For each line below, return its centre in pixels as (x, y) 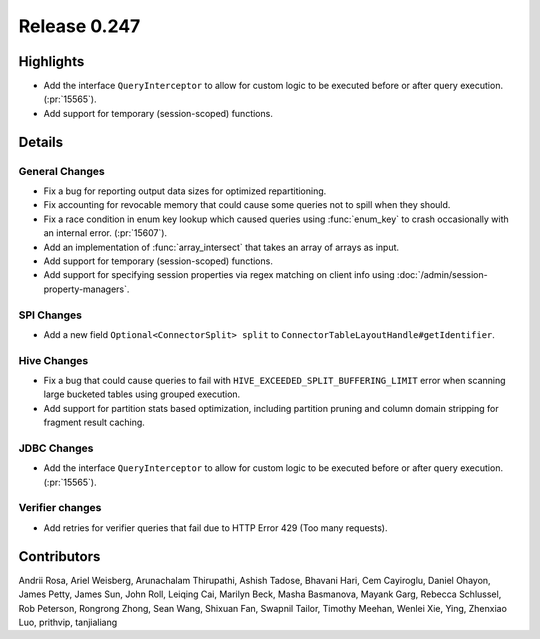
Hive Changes (53, 360)
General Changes (61, 171)
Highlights (51, 61)
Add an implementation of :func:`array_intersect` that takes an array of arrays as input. (221, 247)
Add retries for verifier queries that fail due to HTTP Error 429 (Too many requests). (215, 527)
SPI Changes (50, 315)
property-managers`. (86, 289)
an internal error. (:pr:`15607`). (105, 233)
